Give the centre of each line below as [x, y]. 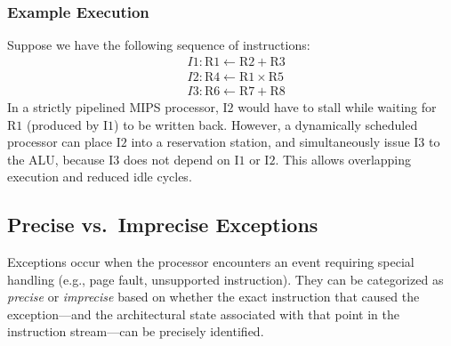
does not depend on [177, 159]
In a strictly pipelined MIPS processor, [113, 106]
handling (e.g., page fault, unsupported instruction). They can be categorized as [225, 279]
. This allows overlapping [343, 159]
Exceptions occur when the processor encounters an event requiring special [211, 262]
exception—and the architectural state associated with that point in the [203, 314]
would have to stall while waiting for [337, 106]
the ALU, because [56, 159]
